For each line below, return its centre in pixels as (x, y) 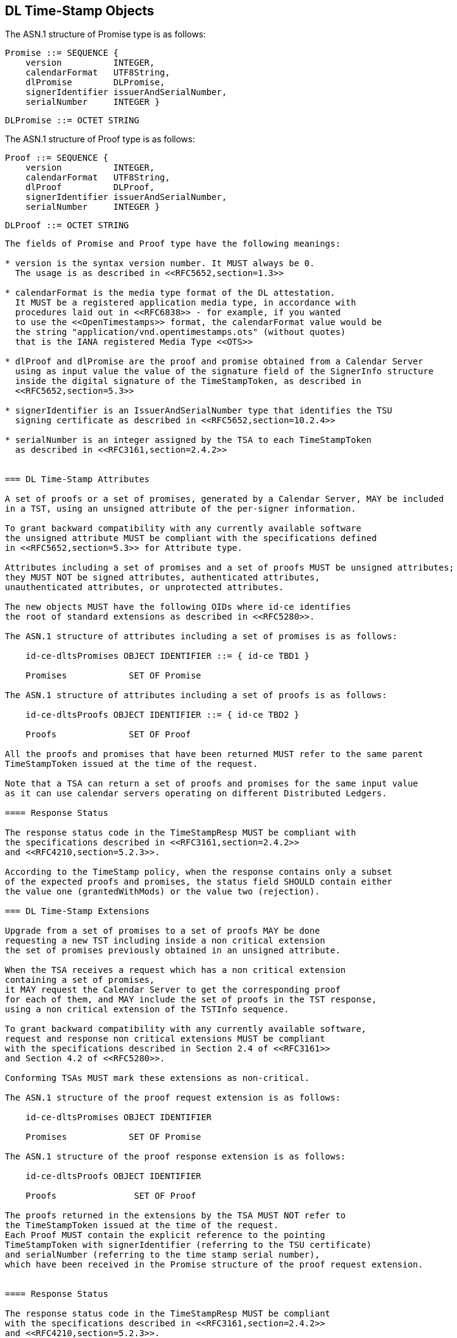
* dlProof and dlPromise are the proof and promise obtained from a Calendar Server (214, 362)
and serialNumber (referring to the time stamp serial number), (163, 1255)
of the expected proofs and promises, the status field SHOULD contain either (199, 882)
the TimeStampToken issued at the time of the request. (142, 1225)
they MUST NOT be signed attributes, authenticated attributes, (163, 578)
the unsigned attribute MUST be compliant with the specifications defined (191, 538)
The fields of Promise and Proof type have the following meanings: (173, 244)
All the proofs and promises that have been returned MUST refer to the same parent (214, 754)
